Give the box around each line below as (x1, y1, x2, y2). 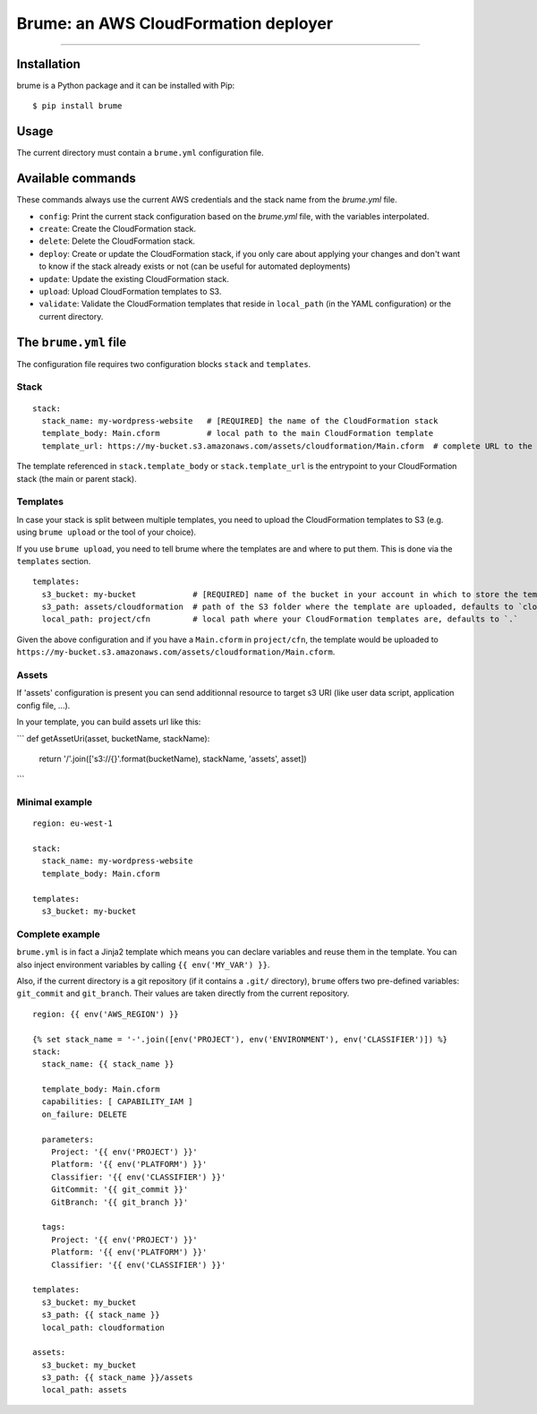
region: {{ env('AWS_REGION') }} (32, 1008, 179, 1019)
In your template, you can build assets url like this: (16, 716, 201, 727)
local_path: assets (41, 1384, 127, 1395)
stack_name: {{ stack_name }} (41, 1059, 175, 1069)
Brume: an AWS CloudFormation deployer (16, 13, 334, 33)
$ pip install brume (32, 101, 123, 111)
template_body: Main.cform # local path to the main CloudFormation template (41, 428, 434, 439)
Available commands (16, 171, 136, 186)
